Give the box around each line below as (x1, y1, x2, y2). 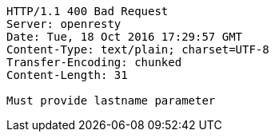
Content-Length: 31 (6, 69, 128, 81)
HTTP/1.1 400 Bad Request (6, 5, 169, 18)
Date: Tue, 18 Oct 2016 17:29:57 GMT (6, 30, 243, 43)
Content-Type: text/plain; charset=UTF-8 (6, 43, 269, 56)
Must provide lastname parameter (6, 94, 216, 107)
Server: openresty (6, 18, 122, 30)
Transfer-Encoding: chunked (6, 56, 182, 69)
